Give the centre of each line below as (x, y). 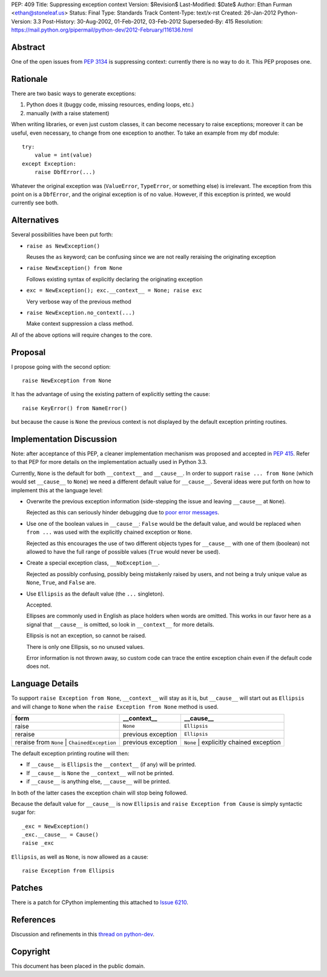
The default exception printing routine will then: (70, 753)
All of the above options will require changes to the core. (82, 335)
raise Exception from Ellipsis (68, 871)
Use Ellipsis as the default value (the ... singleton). (95, 594)
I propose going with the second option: (61, 366)
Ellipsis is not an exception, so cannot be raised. (86, 636)
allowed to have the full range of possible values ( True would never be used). (123, 551)
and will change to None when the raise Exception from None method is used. (115, 707)
